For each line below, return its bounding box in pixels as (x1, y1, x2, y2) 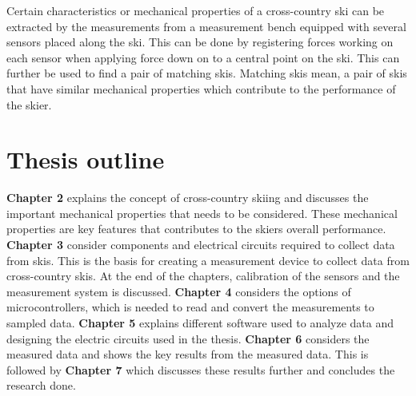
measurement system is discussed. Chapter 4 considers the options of (6, 283, 351, 299)
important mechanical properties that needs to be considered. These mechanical (6, 204, 398, 221)
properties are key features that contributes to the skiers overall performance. (6, 220, 386, 237)
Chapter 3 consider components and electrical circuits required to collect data (6, 236, 395, 253)
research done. (6, 377, 76, 394)
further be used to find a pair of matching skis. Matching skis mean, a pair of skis (6, 65, 407, 81)
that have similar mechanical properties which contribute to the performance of (6, 80, 396, 97)
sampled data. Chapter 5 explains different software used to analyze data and (6, 315, 394, 331)
